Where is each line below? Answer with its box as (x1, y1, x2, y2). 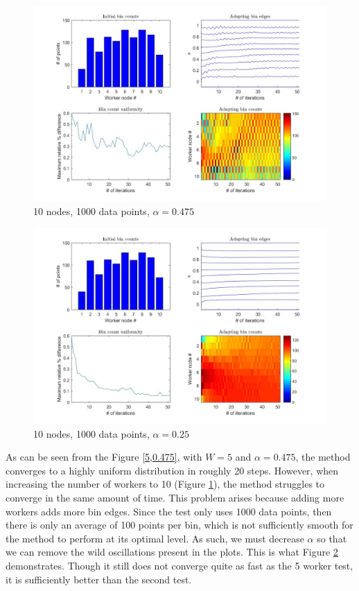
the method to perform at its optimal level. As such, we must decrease (6, 531, 304, 545)
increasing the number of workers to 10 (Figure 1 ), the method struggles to (6, 477, 325, 491)
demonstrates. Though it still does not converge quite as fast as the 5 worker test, (6, 558, 353, 572)
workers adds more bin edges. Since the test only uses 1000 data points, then (6, 504, 332, 518)
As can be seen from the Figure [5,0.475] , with (6, 449, 202, 464)
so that (317, 531, 347, 545)
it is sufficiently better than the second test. (6, 572, 192, 586)
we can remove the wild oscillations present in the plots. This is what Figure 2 (6, 545, 338, 559)
